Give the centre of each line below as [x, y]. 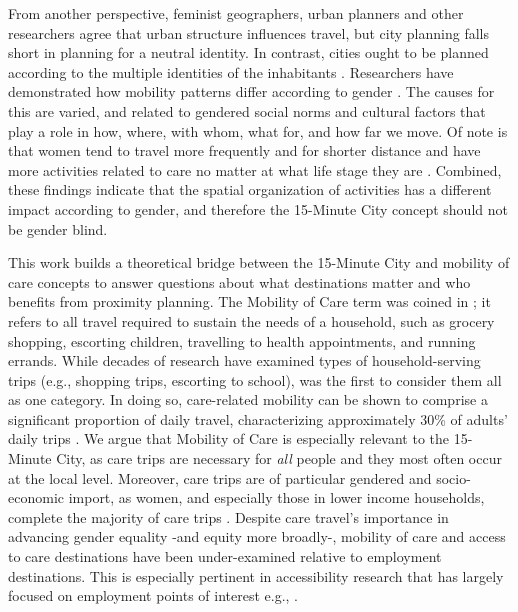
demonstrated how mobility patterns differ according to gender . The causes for [251, 91]
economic [36, 497]
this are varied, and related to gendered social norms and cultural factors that [247, 110]
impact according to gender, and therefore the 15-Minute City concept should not [258, 208]
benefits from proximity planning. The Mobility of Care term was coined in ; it [249, 301]
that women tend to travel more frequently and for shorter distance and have [244, 150]
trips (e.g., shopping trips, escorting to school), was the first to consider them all [255, 379]
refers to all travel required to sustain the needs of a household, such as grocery [251, 320]
